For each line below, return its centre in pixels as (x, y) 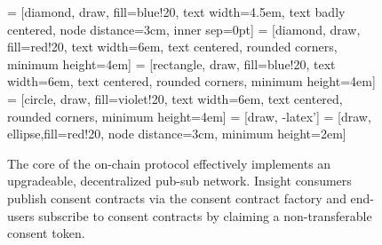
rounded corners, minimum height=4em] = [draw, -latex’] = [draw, (189, 116)
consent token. (46, 233)
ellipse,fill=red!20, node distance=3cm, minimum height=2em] (177, 134)
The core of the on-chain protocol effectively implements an (169, 163)
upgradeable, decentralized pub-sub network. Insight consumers (179, 181)
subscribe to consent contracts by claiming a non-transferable (205, 215)
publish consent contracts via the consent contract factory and (177, 198)
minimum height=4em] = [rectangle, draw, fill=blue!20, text (171, 63)
